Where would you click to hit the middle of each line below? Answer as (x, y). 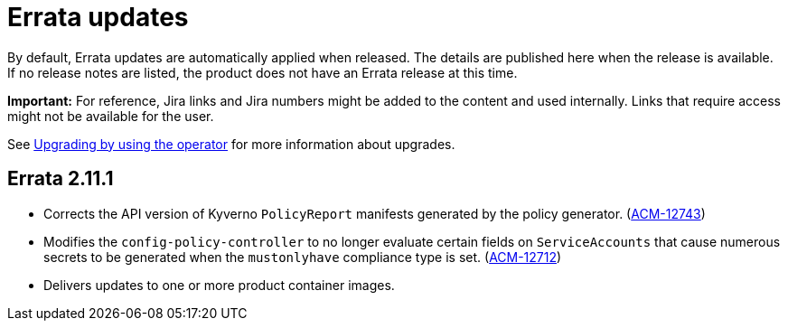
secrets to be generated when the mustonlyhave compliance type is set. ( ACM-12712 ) (303, 257)
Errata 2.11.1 (61, 179)
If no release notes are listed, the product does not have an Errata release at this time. (263, 72)
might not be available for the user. (111, 116)
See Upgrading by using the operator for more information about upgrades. (231, 144)
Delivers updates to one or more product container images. (219, 285)
